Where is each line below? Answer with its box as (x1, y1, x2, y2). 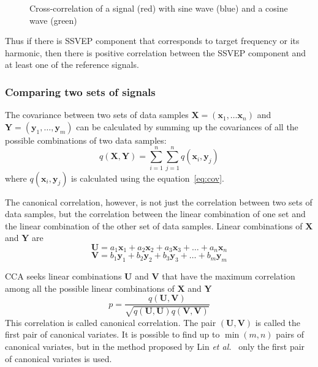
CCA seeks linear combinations (5, 270, 122, 283)
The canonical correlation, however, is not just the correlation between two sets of (5, 195, 312, 208)
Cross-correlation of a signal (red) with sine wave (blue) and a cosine (29, 2, 288, 14)
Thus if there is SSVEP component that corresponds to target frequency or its (5, 34, 300, 47)
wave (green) (29, 13, 77, 26)
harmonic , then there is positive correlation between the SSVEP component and (5, 46, 306, 59)
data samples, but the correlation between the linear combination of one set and (5, 207, 306, 220)
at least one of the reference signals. (5, 58, 139, 71)
